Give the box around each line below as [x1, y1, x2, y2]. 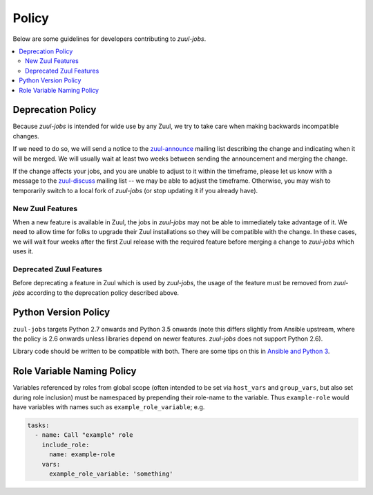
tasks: [27, 421, 50, 429]
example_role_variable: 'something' [49, 469, 173, 478]
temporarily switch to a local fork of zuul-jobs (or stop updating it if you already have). [12, 186, 258, 195]
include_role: [41, 440, 90, 449]
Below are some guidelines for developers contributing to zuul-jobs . [12, 35, 207, 43]
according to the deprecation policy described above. [26, 288, 180, 297]
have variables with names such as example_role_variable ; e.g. [12, 402, 205, 411]
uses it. [12, 247, 34, 255]
